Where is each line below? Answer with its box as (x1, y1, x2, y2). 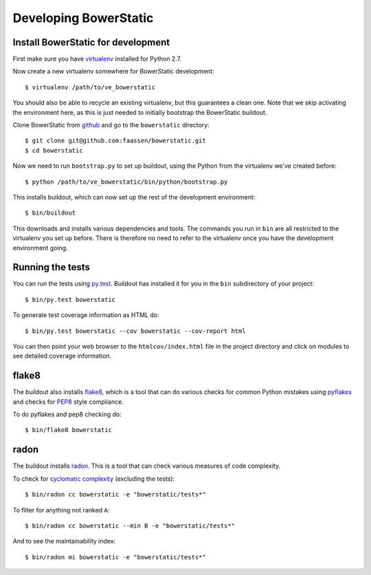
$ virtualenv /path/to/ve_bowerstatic (25, 83, 156, 91)
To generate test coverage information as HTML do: (12, 311, 159, 319)
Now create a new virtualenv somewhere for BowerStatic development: (12, 67, 214, 76)
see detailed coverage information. (12, 351, 112, 360)
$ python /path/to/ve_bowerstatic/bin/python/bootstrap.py (25, 177, 228, 186)
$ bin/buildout (25, 209, 76, 217)
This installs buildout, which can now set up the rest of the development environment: (12, 193, 256, 201)
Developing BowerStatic (12, 10, 154, 25)
